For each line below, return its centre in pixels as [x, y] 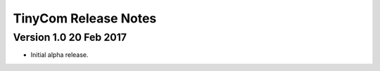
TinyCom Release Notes [85, 18]
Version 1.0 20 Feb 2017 [70, 37]
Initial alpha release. [59, 55]
